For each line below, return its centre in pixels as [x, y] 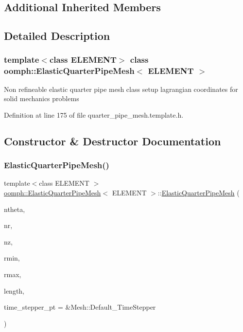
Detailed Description [57, 36]
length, [14, 290]
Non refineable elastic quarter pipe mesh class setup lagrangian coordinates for [121, 89]
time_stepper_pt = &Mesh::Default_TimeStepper [80, 307]
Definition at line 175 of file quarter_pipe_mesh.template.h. [94, 114]
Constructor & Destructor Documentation [113, 141]
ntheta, [15, 209]
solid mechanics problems [42, 98]
